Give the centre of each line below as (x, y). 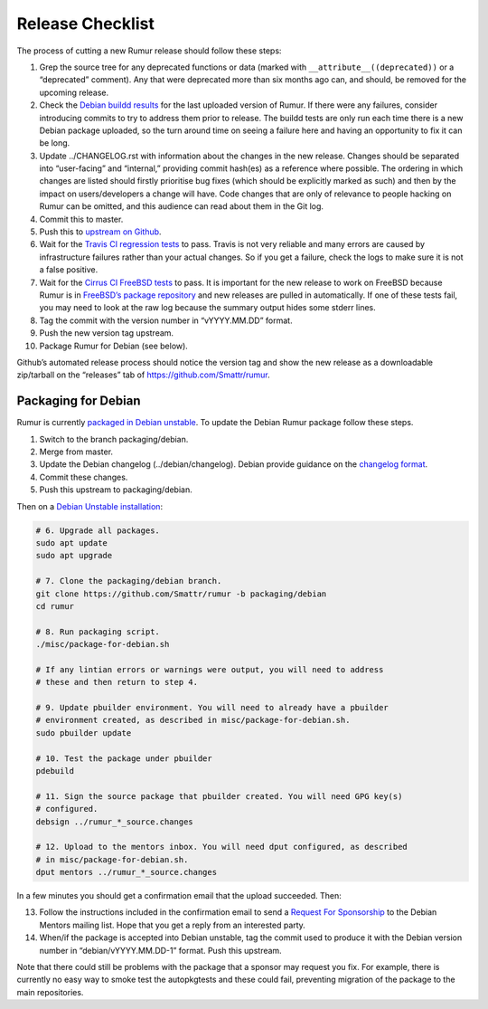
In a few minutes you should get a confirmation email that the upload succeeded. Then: (179, 896)
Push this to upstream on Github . (100, 232)
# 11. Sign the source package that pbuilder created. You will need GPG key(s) (219, 796)
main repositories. (50, 992)
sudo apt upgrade (74, 556)
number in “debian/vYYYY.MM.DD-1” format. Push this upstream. (160, 950)
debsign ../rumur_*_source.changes (114, 822)
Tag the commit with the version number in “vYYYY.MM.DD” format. (166, 320)
